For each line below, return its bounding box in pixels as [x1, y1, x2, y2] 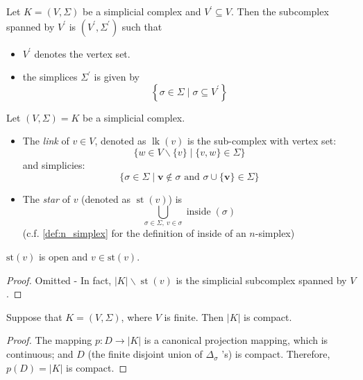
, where [121, 309, 152, 324]
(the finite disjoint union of [87, 347, 203, 361]
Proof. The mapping [6, 333, 92, 347]
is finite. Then [164, 309, 224, 324]
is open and [38, 249, 88, 264]
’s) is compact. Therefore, [221, 347, 330, 361]
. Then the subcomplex [230, 4, 329, 18]
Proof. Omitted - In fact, [6, 272, 112, 287]
